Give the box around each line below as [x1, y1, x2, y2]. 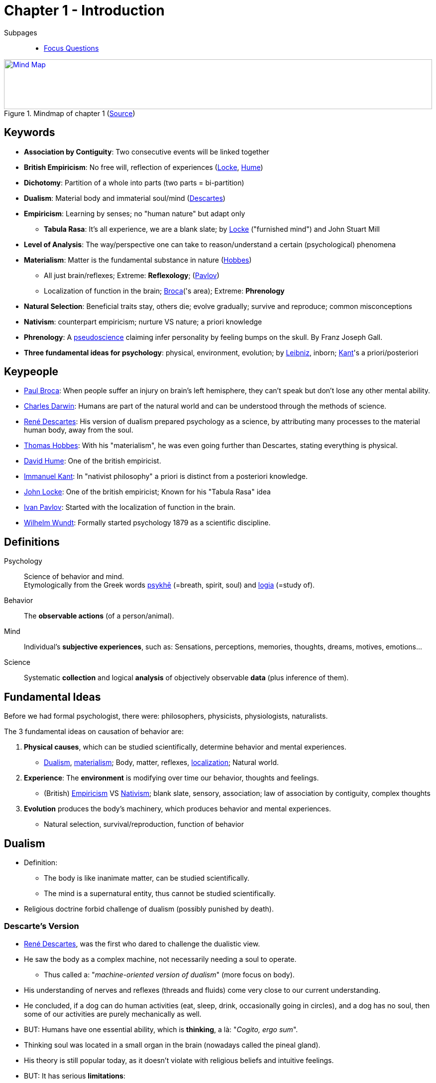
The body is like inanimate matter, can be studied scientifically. [44, 873, 249, 882]
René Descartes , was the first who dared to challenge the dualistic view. [24, 939, 260, 948]
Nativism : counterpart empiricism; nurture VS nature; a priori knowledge [24, 317, 262, 326]
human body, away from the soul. [24, 426, 133, 435]
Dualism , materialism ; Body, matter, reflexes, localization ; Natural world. [44, 758, 279, 767]
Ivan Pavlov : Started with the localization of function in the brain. [24, 503, 235, 512]
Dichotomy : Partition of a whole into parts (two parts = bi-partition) [24, 178, 244, 187]
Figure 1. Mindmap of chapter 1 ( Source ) [4, 109, 135, 118]
